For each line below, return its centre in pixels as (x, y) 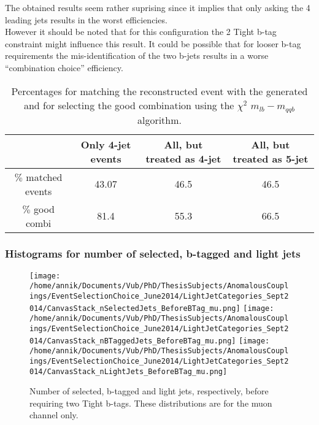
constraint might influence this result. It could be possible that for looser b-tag (153, 43)
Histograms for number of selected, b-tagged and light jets (153, 254)
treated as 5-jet (271, 158)
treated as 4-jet (183, 158)
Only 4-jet (106, 144)
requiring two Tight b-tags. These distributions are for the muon (151, 403)
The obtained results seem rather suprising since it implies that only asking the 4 (158, 7)
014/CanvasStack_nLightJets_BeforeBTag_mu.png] (129, 371)
